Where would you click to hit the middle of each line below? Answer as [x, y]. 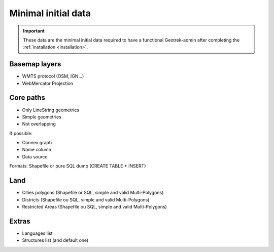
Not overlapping [39, 124]
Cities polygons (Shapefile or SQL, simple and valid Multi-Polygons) [93, 193]
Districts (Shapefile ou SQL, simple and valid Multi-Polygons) [86, 199]
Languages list [37, 233]
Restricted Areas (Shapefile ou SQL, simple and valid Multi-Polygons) [94, 206]
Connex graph [37, 143]
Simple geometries [42, 117]
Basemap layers [35, 64]
